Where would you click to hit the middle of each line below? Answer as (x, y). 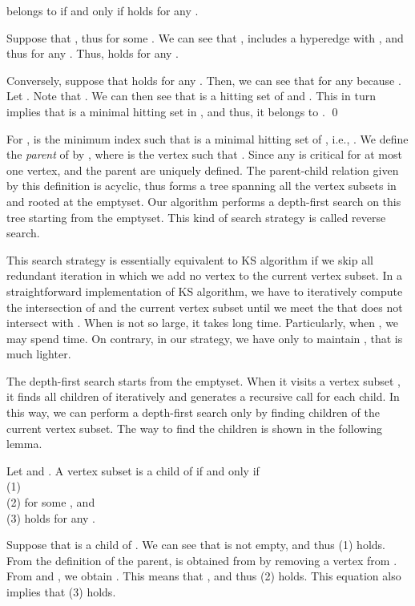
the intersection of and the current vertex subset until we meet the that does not (205, 307)
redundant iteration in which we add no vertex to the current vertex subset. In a (204, 275)
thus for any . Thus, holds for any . (93, 53)
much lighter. (39, 354)
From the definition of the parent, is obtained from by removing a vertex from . (202, 560)
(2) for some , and (51, 502)
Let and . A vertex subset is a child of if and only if (133, 470)
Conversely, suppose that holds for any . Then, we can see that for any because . (204, 80)
